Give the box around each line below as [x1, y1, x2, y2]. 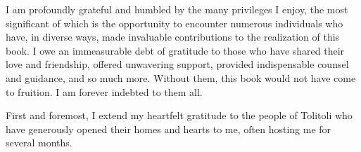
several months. [6, 135, 72, 150]
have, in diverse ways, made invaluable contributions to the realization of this [6, 29, 340, 44]
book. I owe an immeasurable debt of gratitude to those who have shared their [6, 43, 345, 57]
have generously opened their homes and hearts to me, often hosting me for [6, 121, 331, 136]
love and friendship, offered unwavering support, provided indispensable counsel [6, 57, 349, 71]
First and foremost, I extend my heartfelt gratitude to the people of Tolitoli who [6, 108, 353, 123]
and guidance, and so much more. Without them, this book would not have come [6, 70, 356, 85]
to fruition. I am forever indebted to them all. [6, 84, 203, 99]
